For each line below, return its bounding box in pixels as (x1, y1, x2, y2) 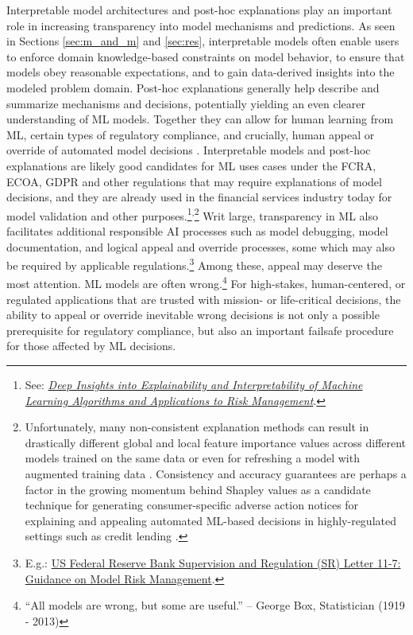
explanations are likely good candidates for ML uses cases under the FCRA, (6, 157, 376, 173)
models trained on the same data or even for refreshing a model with (25, 450, 360, 466)
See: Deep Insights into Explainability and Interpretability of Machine (25, 376, 363, 393)
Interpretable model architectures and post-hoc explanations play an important (6, 2, 392, 18)
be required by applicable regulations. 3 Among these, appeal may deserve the (6, 255, 382, 273)
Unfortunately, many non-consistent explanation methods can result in (25, 419, 369, 435)
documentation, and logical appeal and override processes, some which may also (6, 238, 395, 255)
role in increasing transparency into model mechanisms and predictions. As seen (6, 17, 396, 33)
